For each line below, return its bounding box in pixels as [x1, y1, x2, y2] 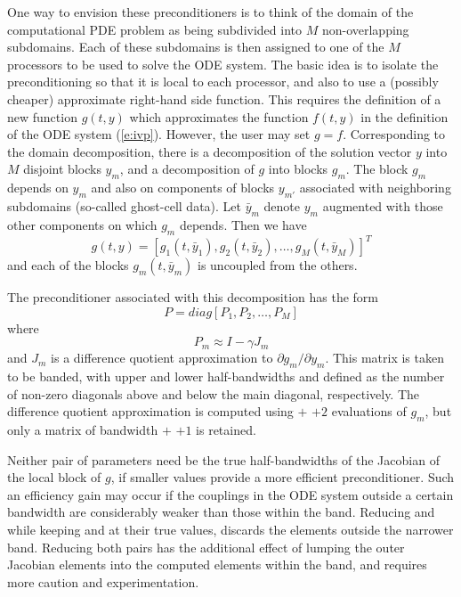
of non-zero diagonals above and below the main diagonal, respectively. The [7, 384, 420, 403]
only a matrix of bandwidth [7, 421, 158, 438]
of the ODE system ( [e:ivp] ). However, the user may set [7, 125, 311, 143]
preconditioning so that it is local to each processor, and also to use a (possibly [7, 72, 439, 91]
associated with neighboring [299, 178, 451, 197]
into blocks [268, 159, 328, 178]
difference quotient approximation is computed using [7, 402, 294, 421]
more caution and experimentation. [7, 572, 199, 591]
